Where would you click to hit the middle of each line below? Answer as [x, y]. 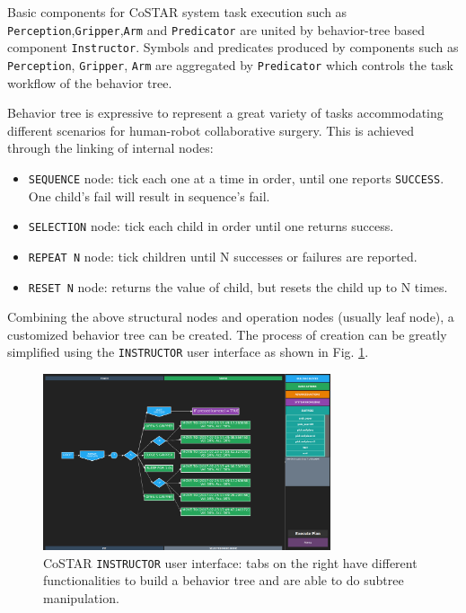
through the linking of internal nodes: [110, 148]
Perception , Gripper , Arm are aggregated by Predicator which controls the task [231, 64]
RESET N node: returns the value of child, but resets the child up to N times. [238, 286]
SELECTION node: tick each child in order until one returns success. [211, 226]
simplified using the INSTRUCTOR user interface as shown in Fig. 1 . [188, 352]
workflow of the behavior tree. [90, 82]
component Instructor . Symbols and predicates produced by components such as [233, 47]
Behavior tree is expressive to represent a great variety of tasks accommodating [225, 113]
